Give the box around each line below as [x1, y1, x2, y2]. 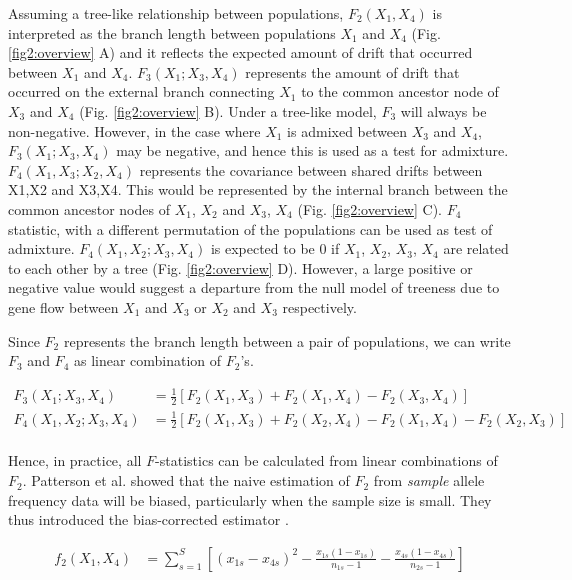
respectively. [282, 296, 357, 317]
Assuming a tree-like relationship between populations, [8, 3, 344, 23]
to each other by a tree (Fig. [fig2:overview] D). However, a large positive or [8, 257, 473, 278]
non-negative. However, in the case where [8, 120, 261, 141]
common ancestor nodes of [8, 198, 170, 219]
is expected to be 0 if [210, 238, 340, 259]
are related [443, 238, 509, 259]
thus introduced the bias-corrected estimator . [8, 509, 289, 530]
